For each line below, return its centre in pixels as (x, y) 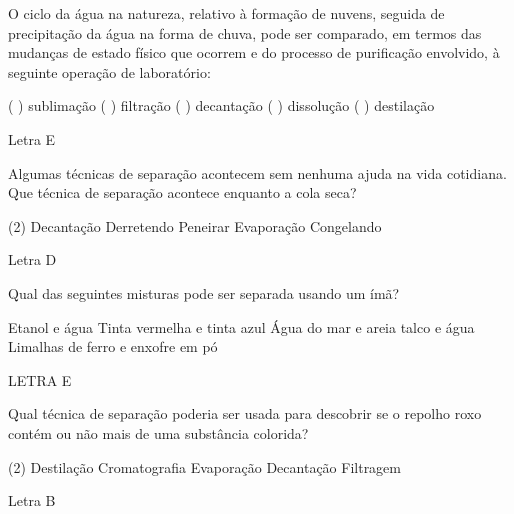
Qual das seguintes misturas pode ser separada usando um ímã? (204, 292)
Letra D (32, 259)
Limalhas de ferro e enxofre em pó (113, 346)
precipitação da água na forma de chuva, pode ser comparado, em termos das (245, 32)
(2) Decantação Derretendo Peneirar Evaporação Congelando (195, 225)
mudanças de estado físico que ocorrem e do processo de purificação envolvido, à (254, 52)
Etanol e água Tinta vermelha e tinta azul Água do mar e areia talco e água (241, 326)
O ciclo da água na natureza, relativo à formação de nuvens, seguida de (226, 13)
